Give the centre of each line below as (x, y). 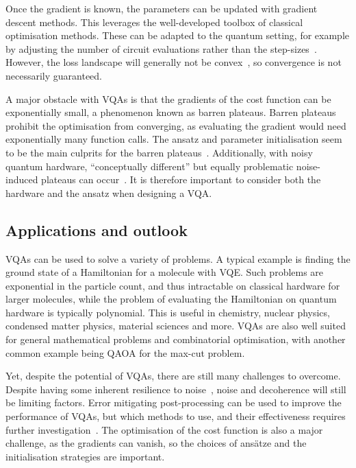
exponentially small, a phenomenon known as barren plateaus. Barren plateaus (171, 112)
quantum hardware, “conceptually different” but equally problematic (150, 166)
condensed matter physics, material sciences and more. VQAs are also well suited (176, 326)
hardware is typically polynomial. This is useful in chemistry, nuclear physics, (168, 312)
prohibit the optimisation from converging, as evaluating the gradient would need (176, 125)
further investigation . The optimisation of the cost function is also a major (164, 429)
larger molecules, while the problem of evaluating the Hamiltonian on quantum (171, 299)
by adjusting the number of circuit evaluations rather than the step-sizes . (161, 48)
